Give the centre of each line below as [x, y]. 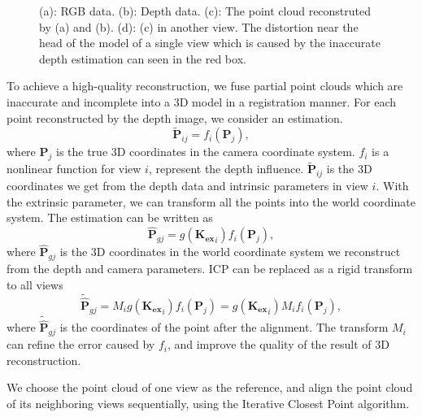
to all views [35, 284]
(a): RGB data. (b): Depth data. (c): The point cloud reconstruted [205, 11]
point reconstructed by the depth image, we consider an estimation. [175, 117]
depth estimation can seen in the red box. [143, 58]
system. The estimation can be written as [110, 217]
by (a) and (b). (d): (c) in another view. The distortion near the [199, 26]
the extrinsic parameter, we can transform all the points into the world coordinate [211, 201]
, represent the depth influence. [226, 169]
